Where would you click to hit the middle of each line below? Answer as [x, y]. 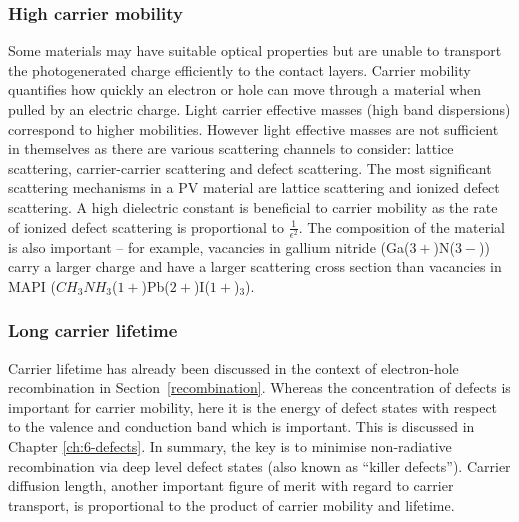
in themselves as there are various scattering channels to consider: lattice [231, 148]
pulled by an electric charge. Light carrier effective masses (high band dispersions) [259, 109]
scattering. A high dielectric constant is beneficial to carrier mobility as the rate [253, 206]
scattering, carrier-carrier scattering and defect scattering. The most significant [250, 167]
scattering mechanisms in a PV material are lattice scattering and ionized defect [254, 187]
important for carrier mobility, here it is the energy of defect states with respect [253, 406]
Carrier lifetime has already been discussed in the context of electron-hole [233, 367]
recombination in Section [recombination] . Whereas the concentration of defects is [259, 387]
